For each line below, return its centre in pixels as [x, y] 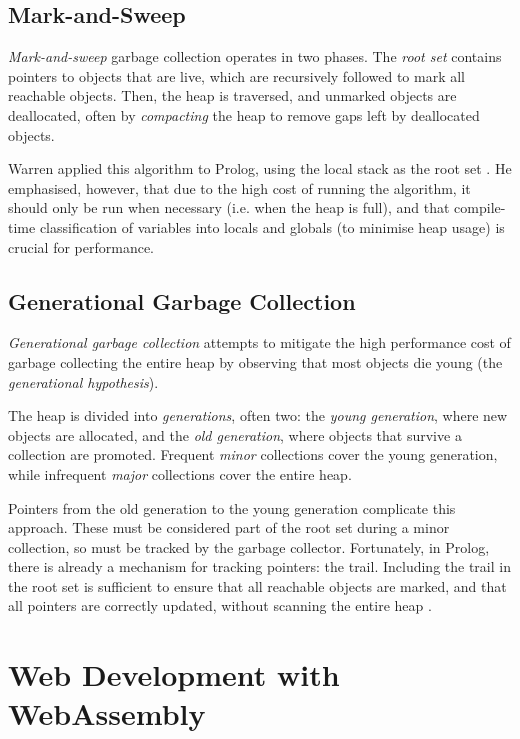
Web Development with [174, 674]
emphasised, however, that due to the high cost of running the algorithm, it [239, 187]
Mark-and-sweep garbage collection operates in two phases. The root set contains [255, 56]
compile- [480, 207]
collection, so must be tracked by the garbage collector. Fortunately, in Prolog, [249, 546]
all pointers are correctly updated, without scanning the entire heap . [220, 605]
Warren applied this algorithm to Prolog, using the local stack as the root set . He [260, 168]
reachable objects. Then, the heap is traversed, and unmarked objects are [232, 95]
